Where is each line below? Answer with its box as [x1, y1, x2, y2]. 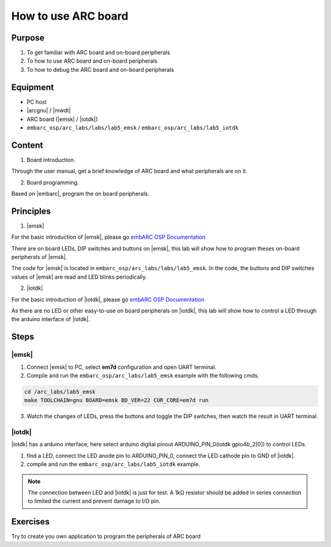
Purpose [11, 33, 45, 43]
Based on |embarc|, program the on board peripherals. [11, 190, 150, 197]
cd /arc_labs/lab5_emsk [24, 388, 96, 395]
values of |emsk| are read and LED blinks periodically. [11, 273, 147, 281]
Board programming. [26, 179, 79, 186]
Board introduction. [26, 156, 76, 163]
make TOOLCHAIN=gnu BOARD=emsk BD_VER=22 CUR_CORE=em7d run [24, 397, 209, 404]
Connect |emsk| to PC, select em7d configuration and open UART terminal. [26, 363, 217, 371]
